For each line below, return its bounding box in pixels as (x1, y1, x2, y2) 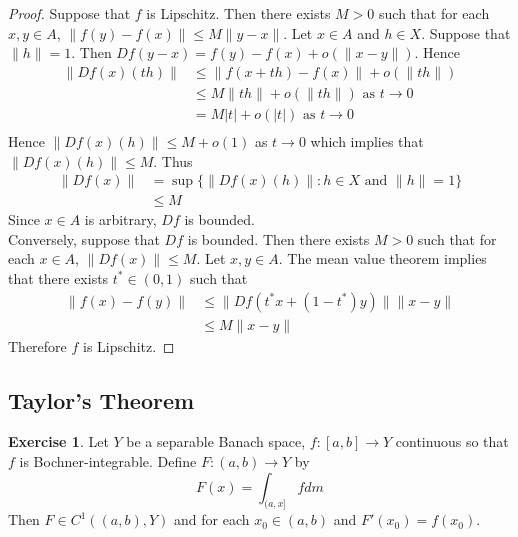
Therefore (8, 335, 67, 356)
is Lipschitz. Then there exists (146, 3, 331, 23)
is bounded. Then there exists (187, 228, 370, 249)
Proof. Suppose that (8, 3, 131, 23)
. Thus (153, 150, 193, 171)
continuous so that (395, 431, 509, 452)
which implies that (310, 130, 424, 151)
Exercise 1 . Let (8, 431, 109, 452)
